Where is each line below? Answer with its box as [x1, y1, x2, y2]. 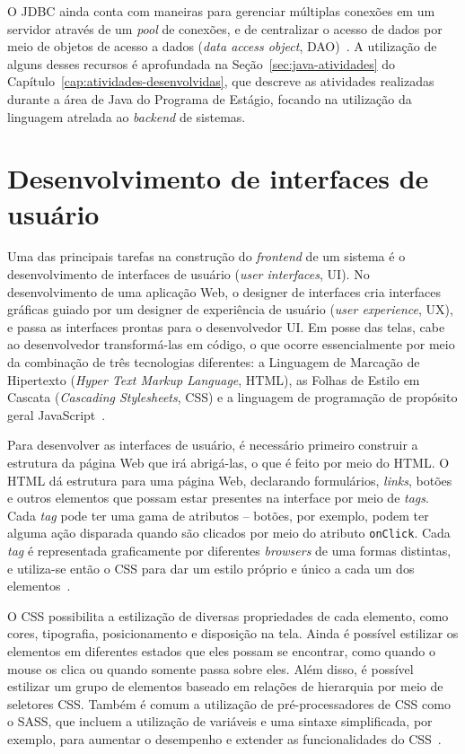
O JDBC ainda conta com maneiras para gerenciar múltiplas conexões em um [7, 2, 435, 20]
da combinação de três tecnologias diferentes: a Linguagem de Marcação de [7, 353, 420, 372]
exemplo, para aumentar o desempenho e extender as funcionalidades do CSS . [7, 729, 442, 748]
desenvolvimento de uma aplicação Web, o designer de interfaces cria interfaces [7, 282, 442, 301]
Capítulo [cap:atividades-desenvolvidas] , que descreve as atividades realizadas [7, 72, 434, 91]
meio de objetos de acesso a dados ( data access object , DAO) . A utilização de [7, 37, 437, 56]
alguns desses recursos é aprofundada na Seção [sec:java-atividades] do [7, 54, 396, 73]
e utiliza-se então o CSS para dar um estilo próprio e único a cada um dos [7, 558, 415, 577]
